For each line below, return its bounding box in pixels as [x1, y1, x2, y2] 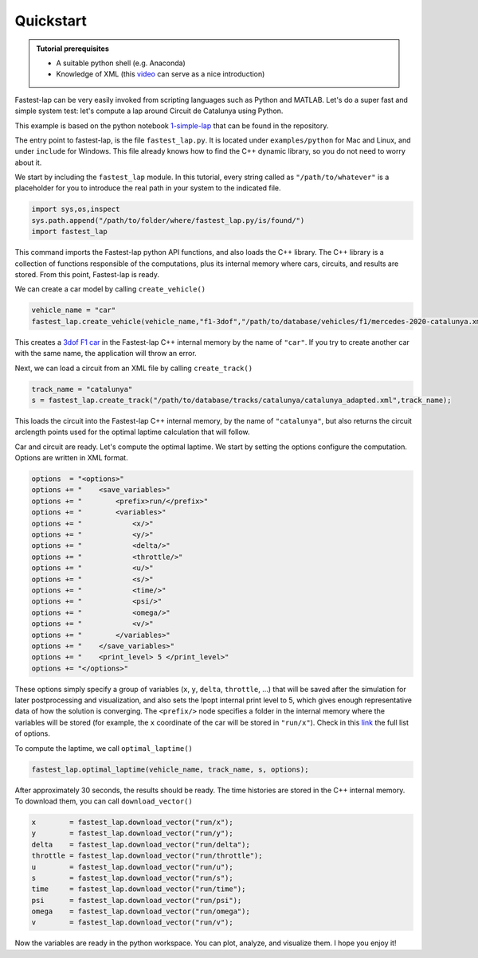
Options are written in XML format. [14, 453, 128, 463]
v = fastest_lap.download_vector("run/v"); [31, 918, 234, 927]
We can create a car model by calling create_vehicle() [14, 284, 206, 294]
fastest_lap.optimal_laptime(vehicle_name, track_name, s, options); [31, 764, 309, 774]
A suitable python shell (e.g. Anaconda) [56, 58, 186, 68]
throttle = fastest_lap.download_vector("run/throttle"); [31, 851, 263, 860]
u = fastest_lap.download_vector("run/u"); [31, 862, 234, 871]
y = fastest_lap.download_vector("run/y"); [31, 829, 234, 838]
